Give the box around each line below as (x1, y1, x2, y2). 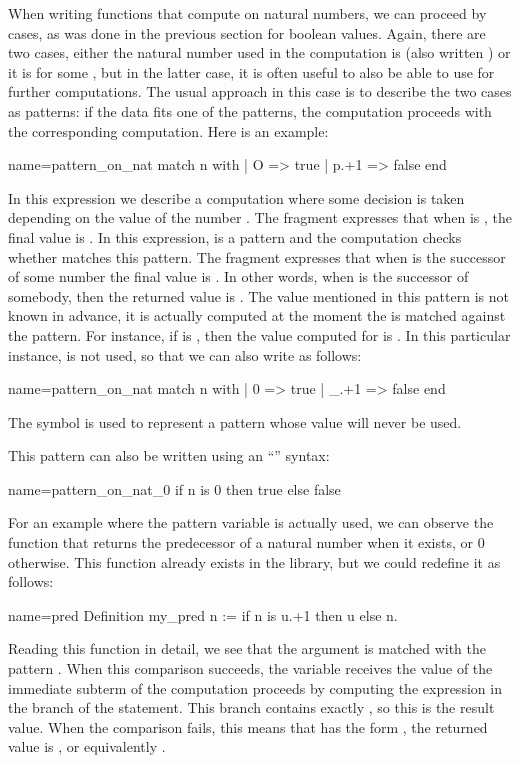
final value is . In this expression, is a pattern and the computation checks (8, 226, 462, 247)
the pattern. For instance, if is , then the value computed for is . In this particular (8, 324, 511, 345)
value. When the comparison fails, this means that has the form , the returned (8, 716, 488, 737)
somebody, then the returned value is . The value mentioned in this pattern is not (8, 285, 509, 306)
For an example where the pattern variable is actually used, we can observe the (8, 512, 494, 533)
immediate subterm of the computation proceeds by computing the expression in (8, 677, 502, 698)
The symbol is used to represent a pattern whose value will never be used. (8, 411, 462, 432)
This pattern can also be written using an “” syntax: (8, 445, 330, 466)
